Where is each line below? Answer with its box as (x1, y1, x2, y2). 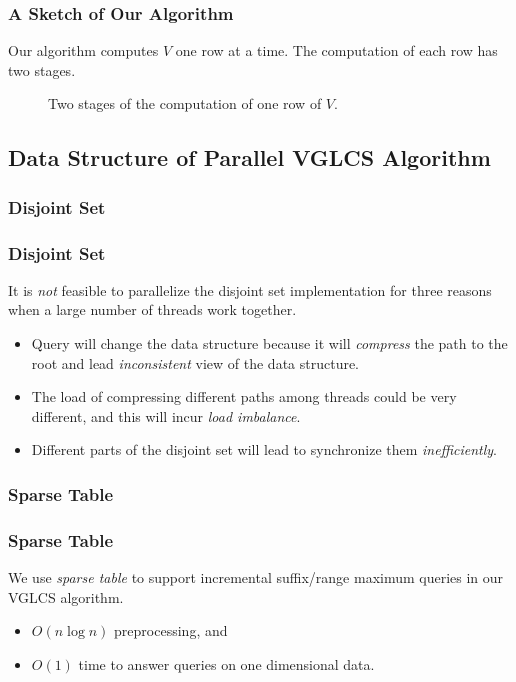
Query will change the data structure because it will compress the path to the (31, 333, 508, 354)
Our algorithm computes (8, 40, 159, 61)
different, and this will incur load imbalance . (31, 405, 301, 426)
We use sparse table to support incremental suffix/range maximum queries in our (8, 567, 504, 588)
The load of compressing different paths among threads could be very (31, 386, 457, 407)
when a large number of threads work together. (8, 299, 297, 320)
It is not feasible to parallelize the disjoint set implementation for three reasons (8, 279, 492, 300)
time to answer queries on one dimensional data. (78, 653, 375, 674)
